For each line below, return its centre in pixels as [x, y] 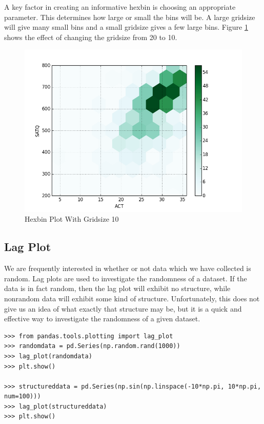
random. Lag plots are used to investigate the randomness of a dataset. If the [126, 278]
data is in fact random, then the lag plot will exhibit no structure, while [117, 288]
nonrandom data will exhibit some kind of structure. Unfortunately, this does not [132, 298]
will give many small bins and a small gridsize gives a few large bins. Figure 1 [126, 27]
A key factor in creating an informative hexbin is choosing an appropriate [120, 7]
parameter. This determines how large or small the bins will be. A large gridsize [130, 17]
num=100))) [23, 397]
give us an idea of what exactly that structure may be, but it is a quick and [123, 308]
